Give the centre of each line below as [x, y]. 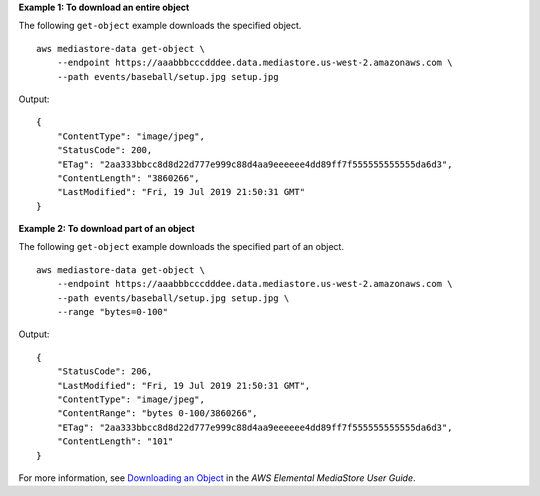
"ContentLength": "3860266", [128, 178]
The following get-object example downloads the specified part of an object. [181, 247]
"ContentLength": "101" [115, 441]
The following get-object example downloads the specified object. [160, 26]
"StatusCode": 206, [104, 371]
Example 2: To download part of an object [106, 229]
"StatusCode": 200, [104, 150]
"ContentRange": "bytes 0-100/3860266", [157, 413]
